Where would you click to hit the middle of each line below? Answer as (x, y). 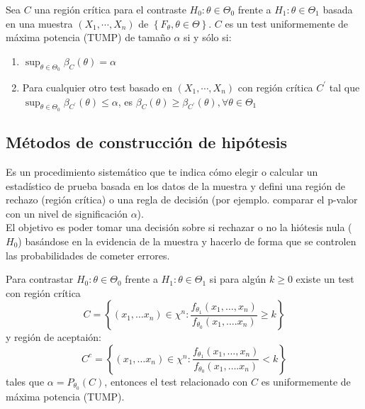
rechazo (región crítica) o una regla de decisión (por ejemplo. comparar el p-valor (182, 200)
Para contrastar (40, 279)
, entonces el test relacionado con (176, 381)
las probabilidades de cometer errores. (88, 255)
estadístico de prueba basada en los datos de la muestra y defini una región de (175, 185)
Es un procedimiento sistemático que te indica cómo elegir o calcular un (162, 171)
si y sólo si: (208, 37)
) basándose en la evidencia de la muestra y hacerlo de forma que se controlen (187, 241)
